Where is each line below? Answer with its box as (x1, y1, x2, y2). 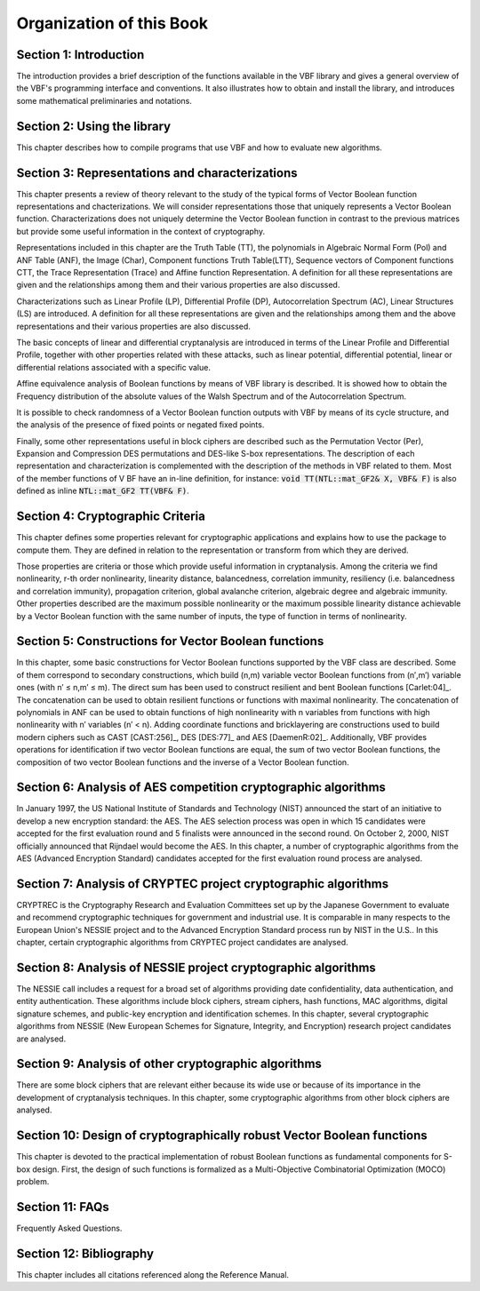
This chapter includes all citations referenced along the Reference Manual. (16, 1269, 289, 1279)
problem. (16, 1175, 50, 1186)
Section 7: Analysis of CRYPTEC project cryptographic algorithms (16, 876, 389, 891)
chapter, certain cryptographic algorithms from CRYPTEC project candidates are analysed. (16, 937, 348, 948)
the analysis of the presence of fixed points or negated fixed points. (16, 419, 265, 430)
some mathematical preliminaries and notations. (16, 95, 193, 106)
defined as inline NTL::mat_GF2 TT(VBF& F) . (16, 485, 190, 497)
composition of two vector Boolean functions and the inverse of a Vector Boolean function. (16, 756, 350, 768)
